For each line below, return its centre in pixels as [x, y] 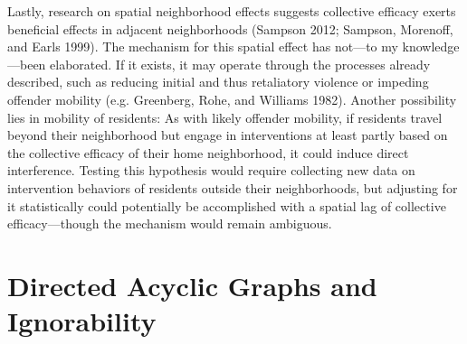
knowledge [431, 46]
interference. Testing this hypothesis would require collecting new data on [211, 170]
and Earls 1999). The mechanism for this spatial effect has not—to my [203, 46]
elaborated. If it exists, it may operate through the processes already [240, 64]
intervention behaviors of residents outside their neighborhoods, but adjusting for [233, 187]
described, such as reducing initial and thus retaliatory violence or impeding [218, 82]
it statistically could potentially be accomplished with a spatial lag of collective [227, 205]
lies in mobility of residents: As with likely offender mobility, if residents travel [225, 117]
